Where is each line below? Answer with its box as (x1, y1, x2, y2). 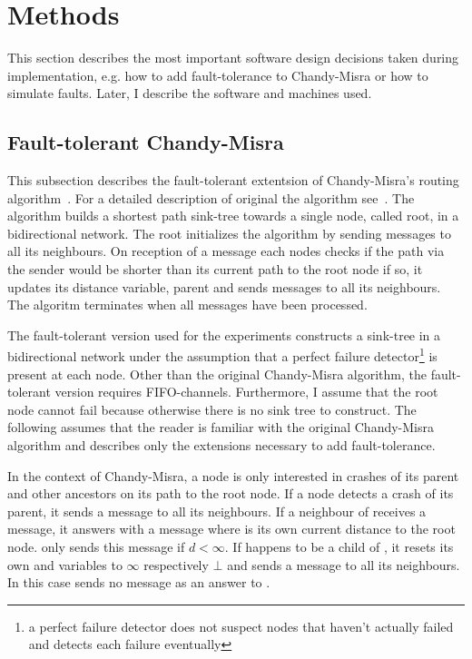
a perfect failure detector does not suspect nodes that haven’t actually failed (28, 616, 454, 635)
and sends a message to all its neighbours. (227, 555, 460, 574)
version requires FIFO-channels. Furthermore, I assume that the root (54, 382, 438, 401)
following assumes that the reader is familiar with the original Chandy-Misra (7, 418, 434, 437)
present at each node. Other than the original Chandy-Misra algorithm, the (7, 364, 427, 383)
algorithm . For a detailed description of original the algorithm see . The (7, 188, 415, 207)
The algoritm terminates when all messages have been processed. (7, 295, 368, 314)
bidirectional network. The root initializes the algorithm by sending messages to (7, 223, 451, 242)
